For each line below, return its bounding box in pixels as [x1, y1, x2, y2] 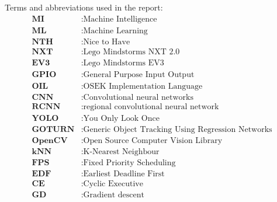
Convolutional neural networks [83, 93, 193, 102]
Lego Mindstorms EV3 [83, 58, 164, 67]
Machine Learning [83, 26, 148, 35]
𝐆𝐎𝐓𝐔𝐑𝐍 [32, 125, 75, 134]
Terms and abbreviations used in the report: [5, 1, 163, 13]
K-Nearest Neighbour [83, 147, 160, 156]
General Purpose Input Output [83, 70, 195, 79]
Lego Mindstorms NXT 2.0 [83, 47, 180, 56]
